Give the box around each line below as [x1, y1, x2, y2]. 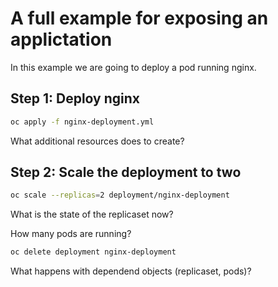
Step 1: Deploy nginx [10, 90, 141, 107]
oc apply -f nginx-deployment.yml [10, 117, 155, 127]
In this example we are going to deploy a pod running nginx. [10, 61, 257, 73]
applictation [10, 28, 113, 51]
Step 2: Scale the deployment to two [10, 164, 242, 181]
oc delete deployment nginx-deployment [10, 247, 177, 257]
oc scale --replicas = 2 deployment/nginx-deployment [10, 190, 230, 201]
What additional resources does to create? [10, 135, 185, 147]
